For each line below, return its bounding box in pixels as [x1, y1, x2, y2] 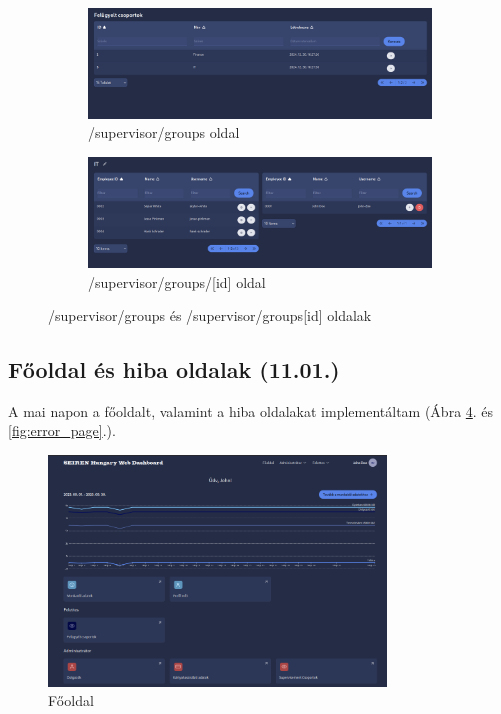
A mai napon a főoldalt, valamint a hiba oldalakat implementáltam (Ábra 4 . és [8, 400, 494, 421]
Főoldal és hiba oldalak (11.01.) [8, 354, 340, 385]
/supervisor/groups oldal [88, 122, 240, 143]
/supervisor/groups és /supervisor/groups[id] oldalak [48, 305, 372, 326]
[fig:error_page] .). [8, 420, 116, 441]
